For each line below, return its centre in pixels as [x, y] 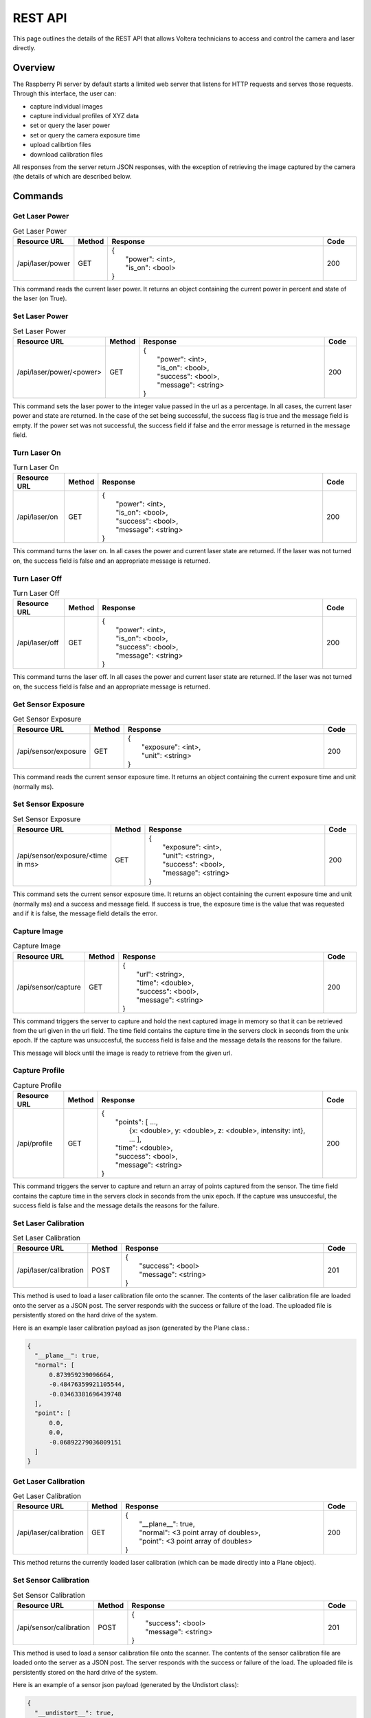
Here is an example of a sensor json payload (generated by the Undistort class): [126, 1685]
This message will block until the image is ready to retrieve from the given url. [123, 1053]
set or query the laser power [70, 125]
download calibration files [66, 154]
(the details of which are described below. [72, 177]
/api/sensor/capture [49, 987]
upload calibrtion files [61, 145]
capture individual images [66, 106]
